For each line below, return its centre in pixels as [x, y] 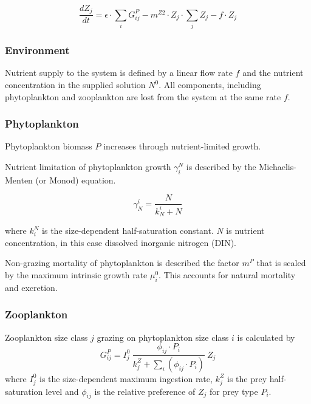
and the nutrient [273, 73]
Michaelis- [278, 167]
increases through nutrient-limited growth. [182, 146]
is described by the [221, 167]
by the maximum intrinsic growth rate [76, 275]
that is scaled [281, 263]
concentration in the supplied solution [75, 85]
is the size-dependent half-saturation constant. [128, 231]
